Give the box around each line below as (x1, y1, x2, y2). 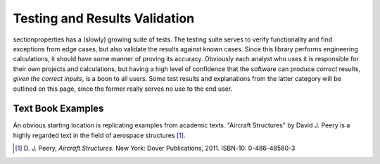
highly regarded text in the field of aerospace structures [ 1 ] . (13, 131, 186, 139)
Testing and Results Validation (13, 11, 195, 26)
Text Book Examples (13, 103, 104, 115)
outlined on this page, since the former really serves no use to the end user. (13, 84, 233, 93)
